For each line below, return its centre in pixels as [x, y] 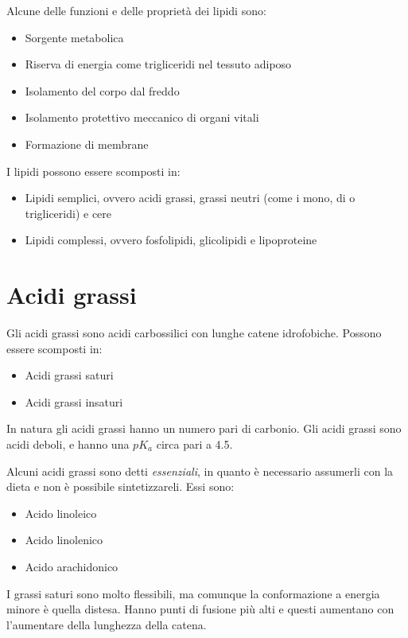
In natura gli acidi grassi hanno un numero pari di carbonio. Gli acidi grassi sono [204, 428]
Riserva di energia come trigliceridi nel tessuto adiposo [158, 64]
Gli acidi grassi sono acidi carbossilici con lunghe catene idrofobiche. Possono [194, 333]
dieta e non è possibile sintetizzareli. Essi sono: [120, 486]
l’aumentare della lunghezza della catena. [107, 624]
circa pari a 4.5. [194, 444]
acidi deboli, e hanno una [68, 444]
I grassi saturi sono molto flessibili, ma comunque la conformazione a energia [193, 593]
